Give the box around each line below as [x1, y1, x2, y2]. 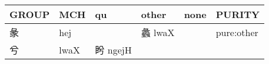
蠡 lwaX [141, 26, 175, 39]
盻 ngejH [95, 43, 132, 56]
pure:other [215, 25, 258, 39]
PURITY [215, 8, 260, 21]
